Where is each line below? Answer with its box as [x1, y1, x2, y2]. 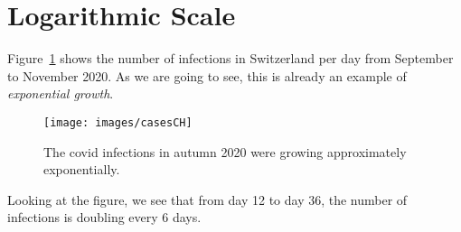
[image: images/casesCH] [43, 116, 193, 129]
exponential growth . [7, 84, 114, 103]
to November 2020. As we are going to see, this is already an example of [7, 66, 407, 85]
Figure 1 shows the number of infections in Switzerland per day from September [7, 49, 454, 68]
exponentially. [43, 160, 120, 179]
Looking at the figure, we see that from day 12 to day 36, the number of [7, 190, 408, 209]
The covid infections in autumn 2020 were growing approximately [43, 142, 407, 161]
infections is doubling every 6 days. [7, 208, 202, 227]
